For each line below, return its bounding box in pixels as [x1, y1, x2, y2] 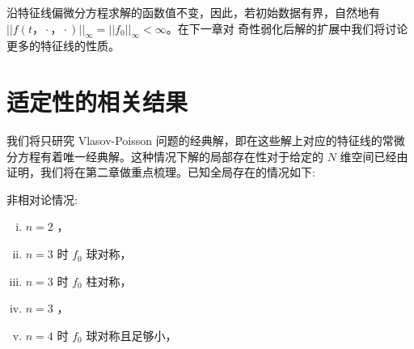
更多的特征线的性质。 [6, 37, 120, 54]
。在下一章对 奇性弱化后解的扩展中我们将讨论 [166, 19, 408, 36]
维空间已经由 [340, 147, 408, 164]
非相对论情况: [6, 190, 78, 207]
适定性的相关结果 [6, 85, 188, 118]
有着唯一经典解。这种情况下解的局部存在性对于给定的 [40, 147, 323, 164]
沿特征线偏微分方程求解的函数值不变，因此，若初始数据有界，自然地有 [6, 4, 380, 20]
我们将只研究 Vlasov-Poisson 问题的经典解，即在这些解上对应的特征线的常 [6, 132, 394, 149]
